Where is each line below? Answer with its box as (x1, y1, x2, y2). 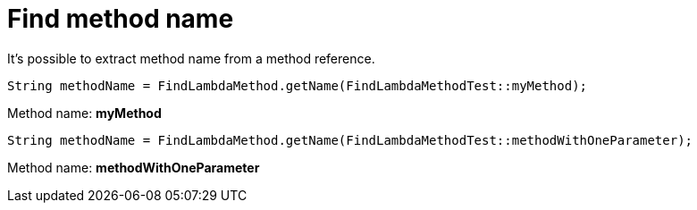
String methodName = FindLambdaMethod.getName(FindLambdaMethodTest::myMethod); (7, 78, 588, 93)
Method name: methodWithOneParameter (7, 159, 260, 175)
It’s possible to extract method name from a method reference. (7, 50, 375, 66)
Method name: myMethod (7, 105, 162, 121)
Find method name (7, 4, 234, 34)
